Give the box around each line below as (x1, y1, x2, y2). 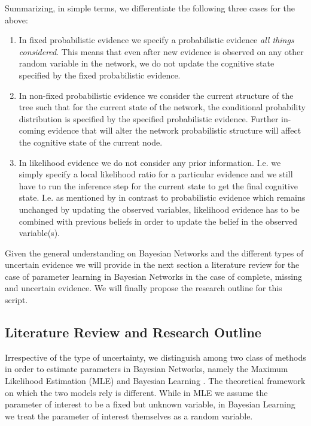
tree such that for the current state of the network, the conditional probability (19, 101, 306, 113)
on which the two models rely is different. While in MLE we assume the (5, 386, 268, 398)
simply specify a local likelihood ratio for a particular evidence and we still (19, 168, 293, 180)
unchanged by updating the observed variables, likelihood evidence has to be (19, 203, 300, 215)
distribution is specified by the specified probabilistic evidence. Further (19, 112, 279, 125)
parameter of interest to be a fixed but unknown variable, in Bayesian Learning (5, 398, 295, 410)
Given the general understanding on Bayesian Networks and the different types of (5, 246, 304, 259)
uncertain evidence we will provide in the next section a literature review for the (5, 258, 300, 271)
